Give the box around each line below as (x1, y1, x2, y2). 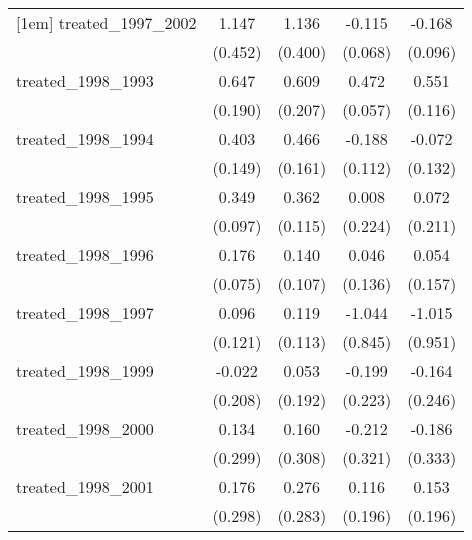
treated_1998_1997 (16, 301, 154, 324)
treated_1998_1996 (16, 243, 154, 266)
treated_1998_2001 (16, 475, 154, 498)
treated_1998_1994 (16, 127, 154, 150)
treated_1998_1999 (16, 359, 154, 382)
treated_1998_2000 (16, 417, 154, 440)
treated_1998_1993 (16, 69, 154, 92)
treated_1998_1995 (16, 185, 154, 208)
